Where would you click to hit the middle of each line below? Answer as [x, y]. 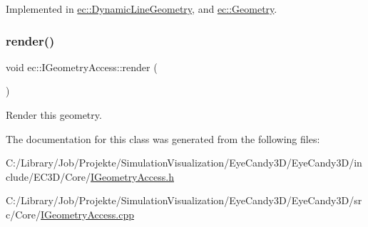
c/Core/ [24, 214]
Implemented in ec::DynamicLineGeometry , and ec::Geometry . [142, 9]
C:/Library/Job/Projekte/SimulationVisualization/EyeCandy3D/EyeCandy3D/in [184, 163]
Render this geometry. [54, 115]
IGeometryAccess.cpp [87, 214]
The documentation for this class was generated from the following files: [163, 138]
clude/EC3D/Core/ [48, 176]
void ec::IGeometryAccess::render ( [82, 67]
